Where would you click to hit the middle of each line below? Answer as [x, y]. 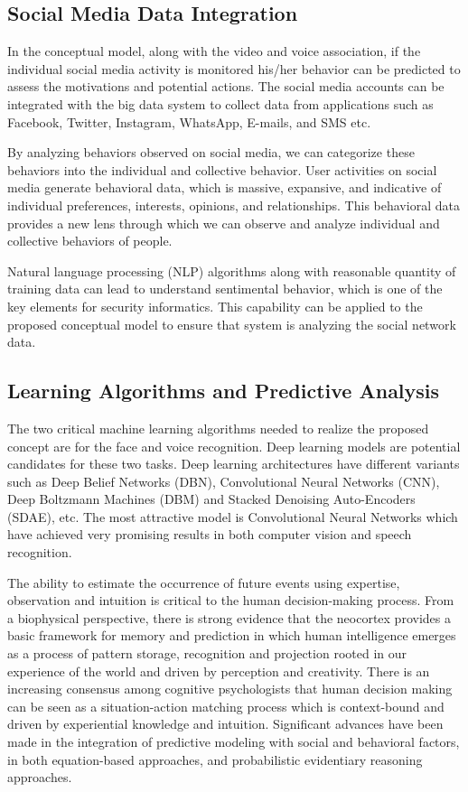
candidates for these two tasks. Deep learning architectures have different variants [234, 464]
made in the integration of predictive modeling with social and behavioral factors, [234, 741]
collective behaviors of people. [90, 241]
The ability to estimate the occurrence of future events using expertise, [204, 582]
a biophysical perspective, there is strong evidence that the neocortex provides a [229, 617]
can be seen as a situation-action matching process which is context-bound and [226, 706]
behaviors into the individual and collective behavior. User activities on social [222, 169]
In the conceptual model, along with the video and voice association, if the [214, 51]
